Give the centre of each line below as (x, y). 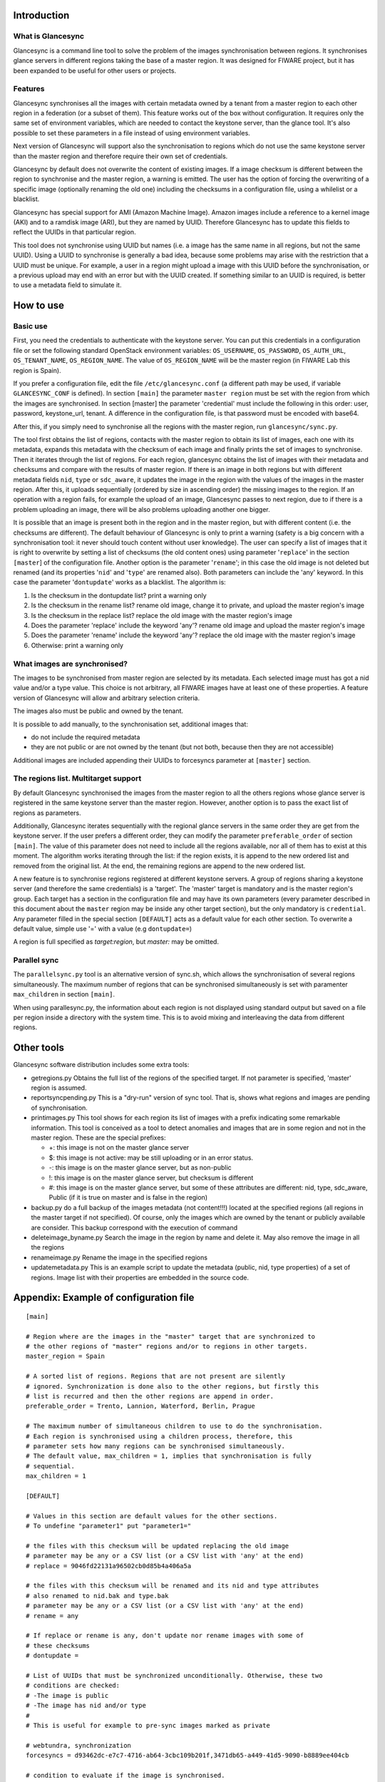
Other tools (38, 1048)
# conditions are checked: (73, 1685)
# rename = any (52, 1616)
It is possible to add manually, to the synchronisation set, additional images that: (131, 724)
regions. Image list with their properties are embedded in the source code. (140, 1277)
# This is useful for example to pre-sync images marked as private (148, 1725)
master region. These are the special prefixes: (99, 1138)
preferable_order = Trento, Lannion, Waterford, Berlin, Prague (141, 1406)
